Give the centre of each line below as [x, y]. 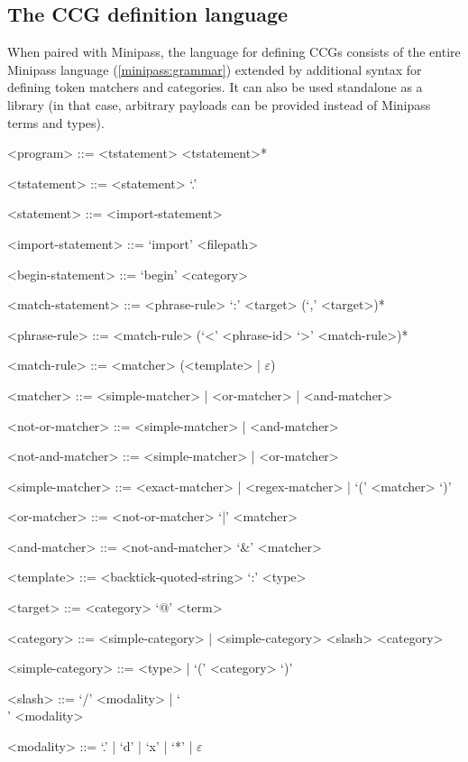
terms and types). [56, 122]
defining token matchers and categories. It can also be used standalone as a [215, 87]
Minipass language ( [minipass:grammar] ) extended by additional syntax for [215, 69]
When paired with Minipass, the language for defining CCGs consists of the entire [234, 52]
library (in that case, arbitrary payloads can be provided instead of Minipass [219, 104]
